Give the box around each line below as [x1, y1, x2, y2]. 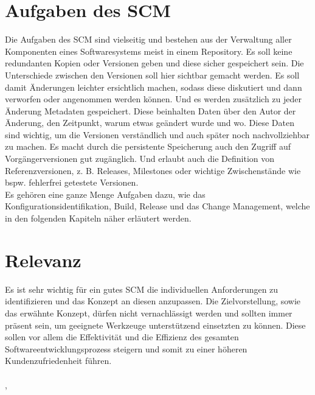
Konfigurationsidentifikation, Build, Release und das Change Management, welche [5, 200, 310, 212]
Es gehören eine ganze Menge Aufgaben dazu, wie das [5, 187, 206, 200]
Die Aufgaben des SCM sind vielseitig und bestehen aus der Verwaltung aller [5, 33, 292, 46]
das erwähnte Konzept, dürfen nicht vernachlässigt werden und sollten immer [5, 306, 292, 319]
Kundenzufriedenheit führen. [5, 354, 112, 367]
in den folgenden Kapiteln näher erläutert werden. [5, 212, 192, 225]
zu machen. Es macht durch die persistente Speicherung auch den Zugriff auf [5, 140, 291, 153]
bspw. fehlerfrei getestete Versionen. [5, 176, 139, 189]
